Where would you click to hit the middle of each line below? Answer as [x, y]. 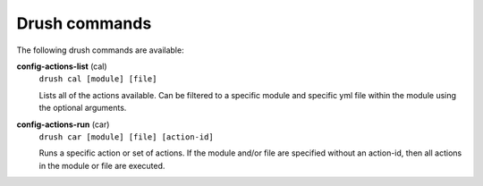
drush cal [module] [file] [98, 79]
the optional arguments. [83, 108]
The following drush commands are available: [100, 50]
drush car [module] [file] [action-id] [126, 137]
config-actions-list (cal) [62, 66]
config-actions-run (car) [63, 124]
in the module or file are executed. [102, 165]
